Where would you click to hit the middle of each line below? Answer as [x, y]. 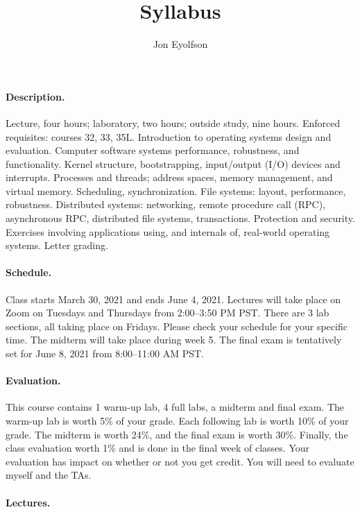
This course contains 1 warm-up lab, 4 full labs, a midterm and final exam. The [175, 407]
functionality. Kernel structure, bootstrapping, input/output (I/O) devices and [173, 163]
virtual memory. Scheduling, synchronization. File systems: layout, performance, [176, 190]
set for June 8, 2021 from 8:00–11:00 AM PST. [105, 353]
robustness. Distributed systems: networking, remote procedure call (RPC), [166, 204]
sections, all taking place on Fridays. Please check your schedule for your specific [177, 326]
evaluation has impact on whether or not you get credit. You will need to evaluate [180, 461]
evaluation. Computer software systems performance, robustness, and [153, 150]
